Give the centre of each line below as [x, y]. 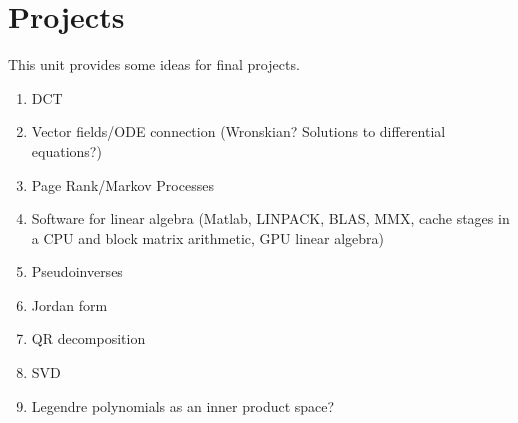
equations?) [66, 150]
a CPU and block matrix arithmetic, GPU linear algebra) [208, 237]
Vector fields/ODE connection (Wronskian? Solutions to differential [238, 131]
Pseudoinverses [77, 271]
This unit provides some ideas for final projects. [154, 64]
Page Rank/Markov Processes [122, 184]
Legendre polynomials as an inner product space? [183, 405]
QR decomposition [88, 338]
